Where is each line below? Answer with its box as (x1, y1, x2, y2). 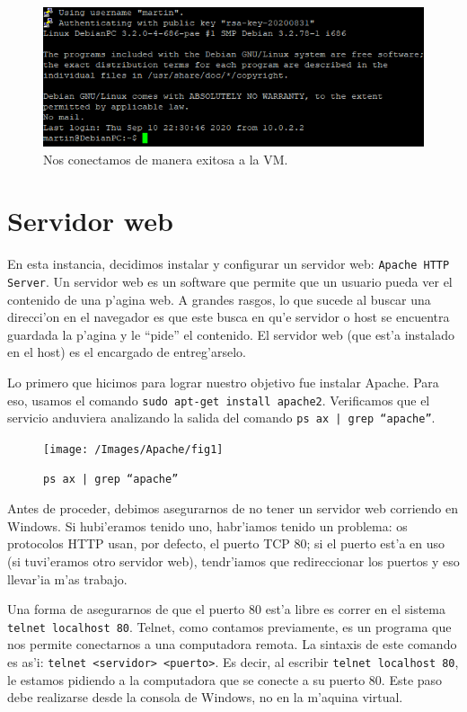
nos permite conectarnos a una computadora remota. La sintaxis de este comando (7, 635, 457, 654)
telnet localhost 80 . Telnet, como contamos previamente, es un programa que (7, 617, 452, 636)
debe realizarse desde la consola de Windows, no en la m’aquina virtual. (7, 688, 403, 707)
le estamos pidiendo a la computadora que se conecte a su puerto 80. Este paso (7, 670, 443, 689)
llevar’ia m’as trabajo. (7, 569, 128, 588)
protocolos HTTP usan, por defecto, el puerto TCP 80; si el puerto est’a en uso (7, 534, 445, 553)
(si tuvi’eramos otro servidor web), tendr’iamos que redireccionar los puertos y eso (7, 551, 460, 570)
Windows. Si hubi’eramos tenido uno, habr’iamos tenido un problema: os (7, 516, 408, 535)
